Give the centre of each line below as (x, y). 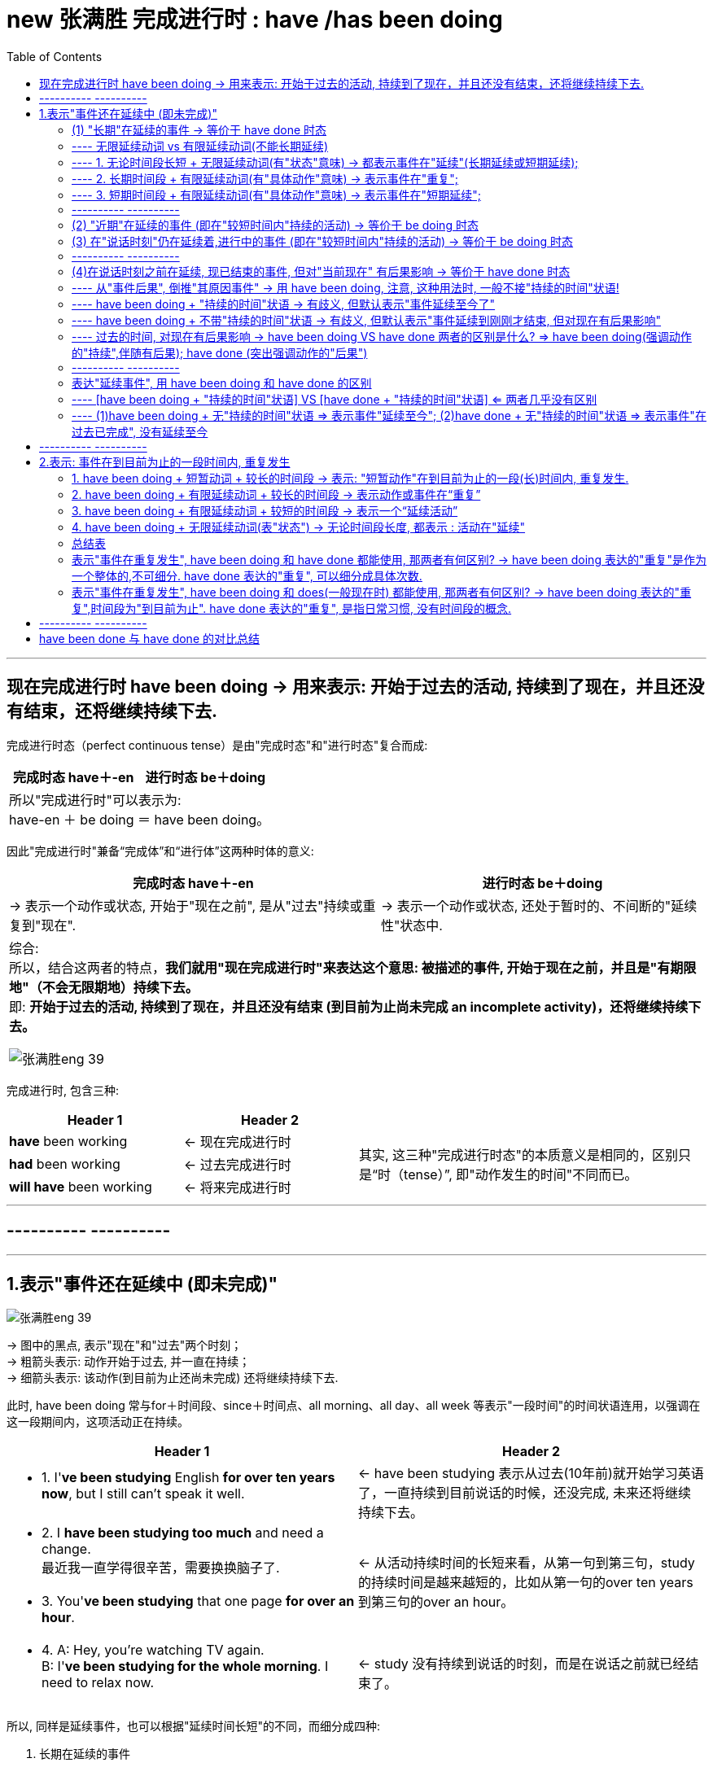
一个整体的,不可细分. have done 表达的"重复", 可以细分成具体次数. (247, 575)
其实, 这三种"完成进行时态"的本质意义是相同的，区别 (519, 1155)
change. (66, 1549)
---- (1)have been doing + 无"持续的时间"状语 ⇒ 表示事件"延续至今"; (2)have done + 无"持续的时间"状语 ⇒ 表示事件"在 (389, 415)
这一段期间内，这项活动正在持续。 (98, 1422)
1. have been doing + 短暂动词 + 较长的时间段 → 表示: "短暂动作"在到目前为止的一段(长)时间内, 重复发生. (350, 478)
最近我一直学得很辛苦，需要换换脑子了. (161, 1568)
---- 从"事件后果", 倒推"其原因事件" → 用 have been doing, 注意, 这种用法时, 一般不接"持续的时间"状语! (346, 287)
